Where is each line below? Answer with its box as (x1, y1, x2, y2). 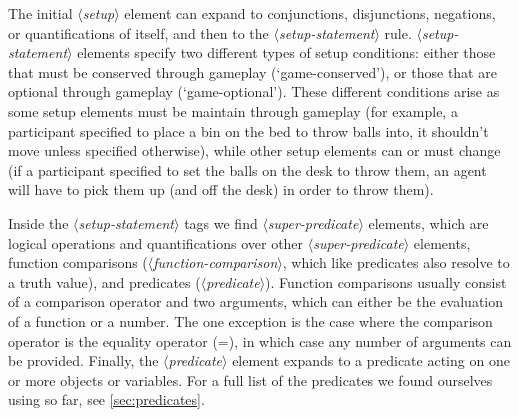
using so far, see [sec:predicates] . (8, 389, 205, 410)
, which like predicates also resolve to (282, 252, 510, 273)
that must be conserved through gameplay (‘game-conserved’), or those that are (8, 61, 497, 82)
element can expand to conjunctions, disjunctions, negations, (124, 3, 496, 23)
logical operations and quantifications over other (8, 232, 304, 253)
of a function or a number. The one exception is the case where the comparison (8, 310, 493, 331)
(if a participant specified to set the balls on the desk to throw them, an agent (8, 159, 487, 180)
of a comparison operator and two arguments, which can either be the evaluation (8, 291, 504, 312)
